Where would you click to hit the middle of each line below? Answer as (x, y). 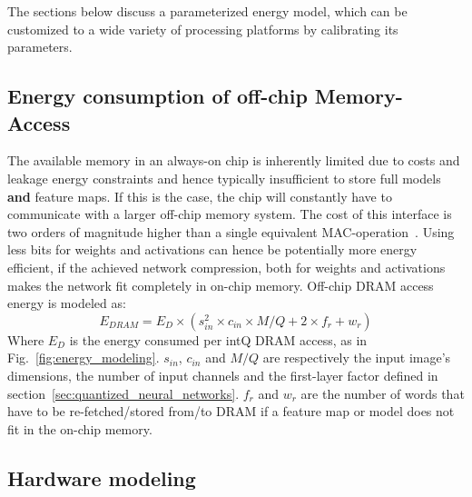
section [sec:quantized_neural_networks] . (123, 393)
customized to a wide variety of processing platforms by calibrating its (203, 29)
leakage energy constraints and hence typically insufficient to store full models (224, 178)
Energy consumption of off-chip (157, 96)
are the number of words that (383, 393)
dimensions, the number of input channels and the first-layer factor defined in (223, 375)
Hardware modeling (102, 477)
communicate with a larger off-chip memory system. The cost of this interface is (230, 214)
